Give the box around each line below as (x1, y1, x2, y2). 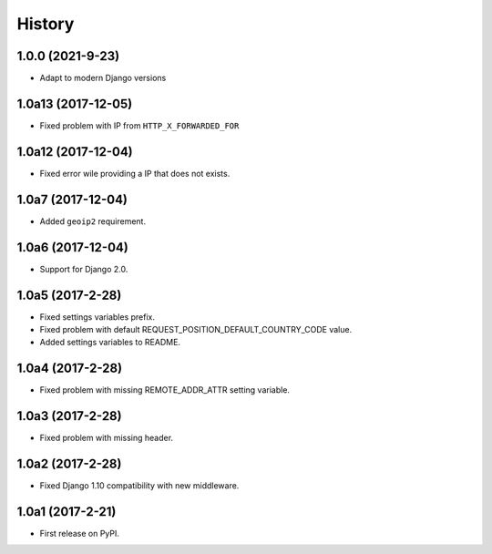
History (16, 14, 75, 34)
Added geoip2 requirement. (39, 215, 146, 227)
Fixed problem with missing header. (39, 433, 173, 444)
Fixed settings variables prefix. (39, 311, 155, 323)
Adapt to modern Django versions (39, 73, 167, 84)
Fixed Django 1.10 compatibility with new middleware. (39, 480, 240, 491)
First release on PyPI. (39, 528, 120, 539)
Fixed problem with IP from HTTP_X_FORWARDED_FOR (39, 119, 240, 131)
